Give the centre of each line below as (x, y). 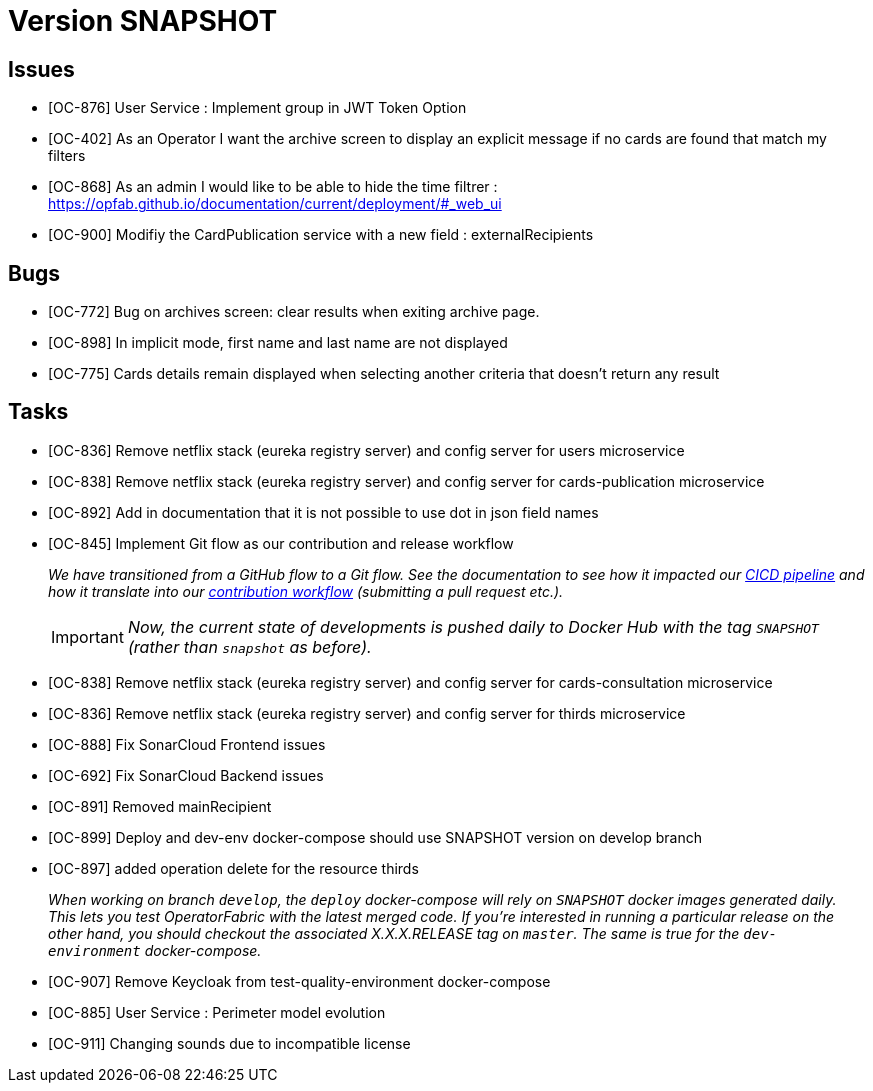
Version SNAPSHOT (143, 21)
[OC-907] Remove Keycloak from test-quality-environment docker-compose (299, 981)
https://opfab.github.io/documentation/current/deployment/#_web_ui (275, 204)
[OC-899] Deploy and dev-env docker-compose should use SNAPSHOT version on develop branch (375, 837)
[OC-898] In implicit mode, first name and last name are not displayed (278, 343)
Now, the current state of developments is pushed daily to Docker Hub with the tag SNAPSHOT (473, 626)
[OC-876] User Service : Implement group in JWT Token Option (257, 108)
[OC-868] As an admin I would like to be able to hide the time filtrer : (273, 187)
